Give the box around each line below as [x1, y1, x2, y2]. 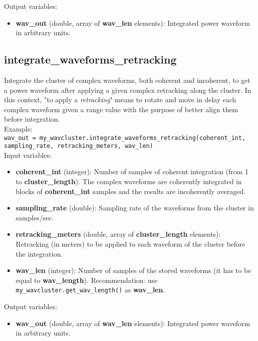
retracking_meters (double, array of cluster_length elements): [15, 229, 221, 239]
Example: [4, 123, 33, 134]
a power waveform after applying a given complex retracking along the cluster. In [4, 84, 252, 95]
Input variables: [4, 149, 52, 160]
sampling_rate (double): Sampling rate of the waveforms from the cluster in [15, 203, 254, 213]
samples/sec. [15, 212, 54, 222]
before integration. [4, 114, 60, 124]
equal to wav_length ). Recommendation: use [15, 274, 158, 285]
